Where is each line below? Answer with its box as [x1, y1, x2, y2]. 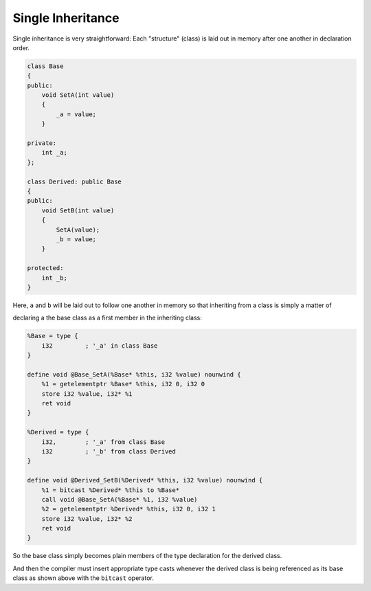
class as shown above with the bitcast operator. [12, 574, 154, 582]
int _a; [41, 148, 68, 157]
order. [12, 43, 30, 52]
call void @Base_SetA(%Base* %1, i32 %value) [41, 495, 198, 503]
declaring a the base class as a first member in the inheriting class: [12, 313, 203, 322]
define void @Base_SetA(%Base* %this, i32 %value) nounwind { [27, 370, 241, 378]
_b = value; [56, 235, 96, 243]
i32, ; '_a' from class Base [41, 438, 165, 446]
